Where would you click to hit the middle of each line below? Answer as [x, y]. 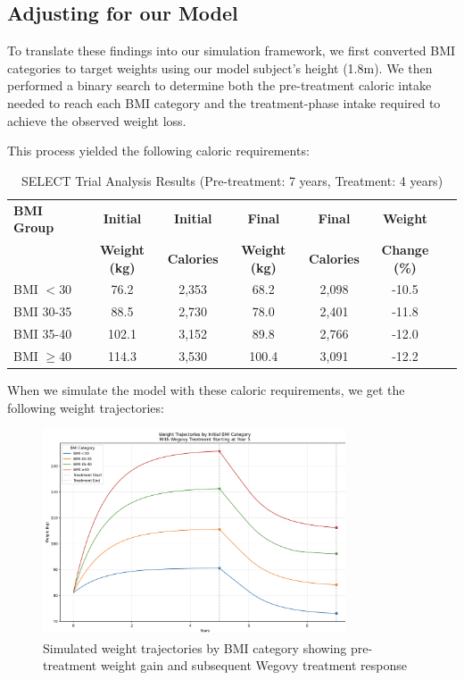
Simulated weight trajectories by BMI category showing [195, 647]
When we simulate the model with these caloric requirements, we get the [206, 390]
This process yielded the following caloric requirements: [158, 151]
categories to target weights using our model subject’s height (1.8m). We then [220, 67]
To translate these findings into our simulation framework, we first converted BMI [232, 50]
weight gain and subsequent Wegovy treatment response [253, 665]
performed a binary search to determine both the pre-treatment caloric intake [220, 85]
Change [405, 250]
